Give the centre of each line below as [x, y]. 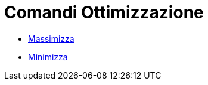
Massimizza [51, 38]
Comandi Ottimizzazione [104, 12]
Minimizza [48, 57]
